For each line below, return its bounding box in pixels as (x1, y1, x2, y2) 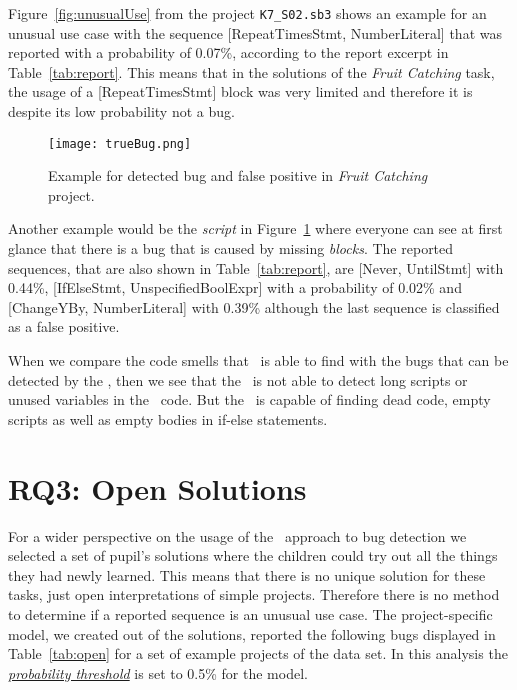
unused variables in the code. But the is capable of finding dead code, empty (8, 389, 491, 410)
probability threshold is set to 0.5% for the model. (8, 662, 308, 683)
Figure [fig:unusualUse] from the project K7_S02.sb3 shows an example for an (8, 3, 487, 23)
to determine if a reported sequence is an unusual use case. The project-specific (8, 603, 493, 624)
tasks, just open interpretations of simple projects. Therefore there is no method (8, 584, 500, 605)
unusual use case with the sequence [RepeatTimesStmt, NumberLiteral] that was (8, 22, 502, 43)
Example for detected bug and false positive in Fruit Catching (48, 165, 428, 186)
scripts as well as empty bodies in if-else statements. (8, 408, 328, 429)
